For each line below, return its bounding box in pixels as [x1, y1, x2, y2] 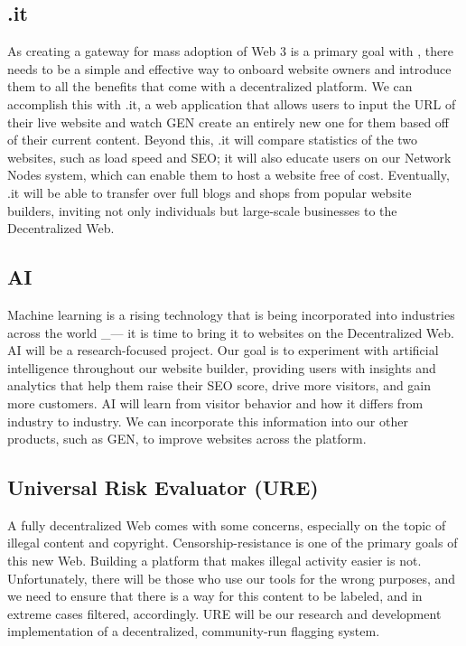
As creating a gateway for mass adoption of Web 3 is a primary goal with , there [7, 42, 453, 61]
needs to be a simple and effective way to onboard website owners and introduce [7, 59, 452, 78]
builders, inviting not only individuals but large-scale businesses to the [7, 201, 397, 220]
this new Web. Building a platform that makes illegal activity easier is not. [7, 551, 422, 570]
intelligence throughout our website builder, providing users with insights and [7, 358, 436, 377]
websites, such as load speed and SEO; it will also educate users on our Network [7, 147, 452, 166]
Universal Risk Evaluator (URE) [7, 473, 319, 501]
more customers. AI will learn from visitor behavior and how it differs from [7, 393, 424, 412]
